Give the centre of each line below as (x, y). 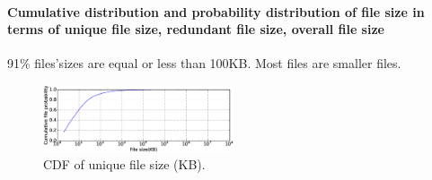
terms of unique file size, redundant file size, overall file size (196, 29)
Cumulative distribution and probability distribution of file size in (216, 11)
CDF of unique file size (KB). (124, 164)
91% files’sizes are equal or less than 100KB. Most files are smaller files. (204, 63)
